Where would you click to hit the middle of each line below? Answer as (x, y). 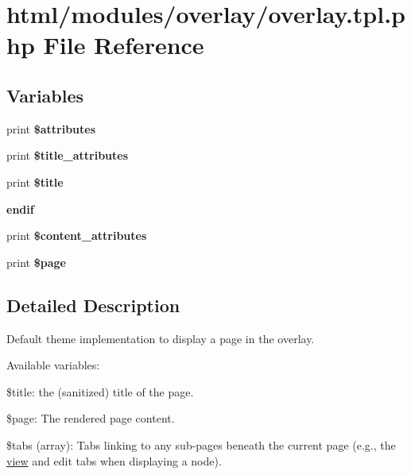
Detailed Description (93, 305)
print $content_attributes (77, 236)
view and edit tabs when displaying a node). (114, 460)
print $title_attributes (68, 155)
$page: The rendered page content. (91, 418)
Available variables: (53, 365)
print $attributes (51, 128)
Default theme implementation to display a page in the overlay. (161, 338)
